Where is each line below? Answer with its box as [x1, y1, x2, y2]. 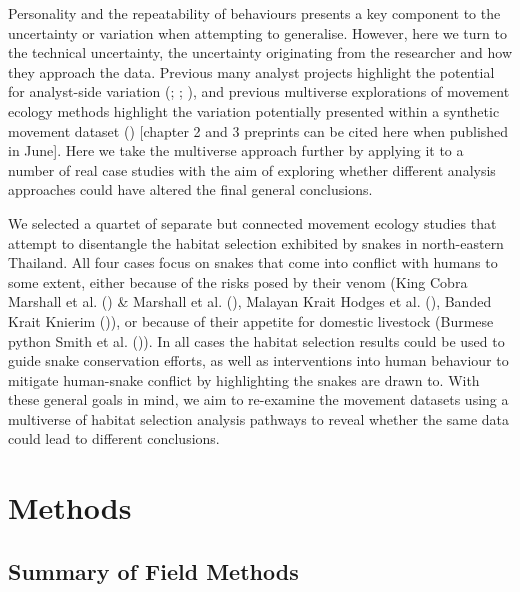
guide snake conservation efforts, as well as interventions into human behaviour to [8, 350, 509, 371]
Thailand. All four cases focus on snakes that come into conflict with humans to [8, 252, 498, 273]
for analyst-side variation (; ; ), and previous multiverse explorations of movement [8, 81, 510, 102]
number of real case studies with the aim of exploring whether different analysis [8, 159, 496, 180]
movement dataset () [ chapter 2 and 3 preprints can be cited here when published [8, 120, 509, 141]
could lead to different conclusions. [8, 428, 220, 449]
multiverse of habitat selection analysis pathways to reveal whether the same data [8, 408, 510, 429]
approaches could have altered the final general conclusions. [8, 179, 373, 200]
